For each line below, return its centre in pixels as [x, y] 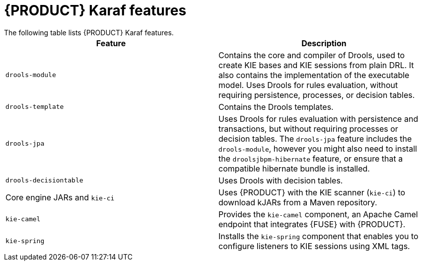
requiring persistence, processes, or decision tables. [317, 95]
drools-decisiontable [44, 180]
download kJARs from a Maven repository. [298, 202]
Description [324, 43]
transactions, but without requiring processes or [308, 129]
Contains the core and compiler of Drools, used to [312, 55]
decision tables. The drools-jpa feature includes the [315, 138]
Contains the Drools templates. [276, 107]
